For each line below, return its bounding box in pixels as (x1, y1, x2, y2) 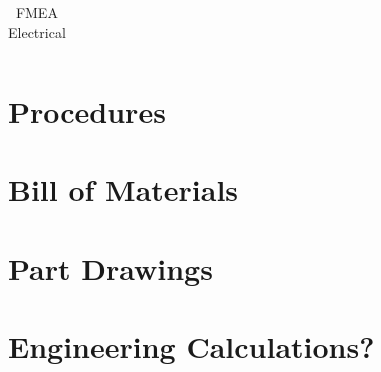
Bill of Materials (8, 169, 239, 210)
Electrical (8, 21, 66, 42)
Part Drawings (8, 247, 213, 288)
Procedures (8, 90, 166, 131)
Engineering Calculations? (8, 326, 375, 366)
